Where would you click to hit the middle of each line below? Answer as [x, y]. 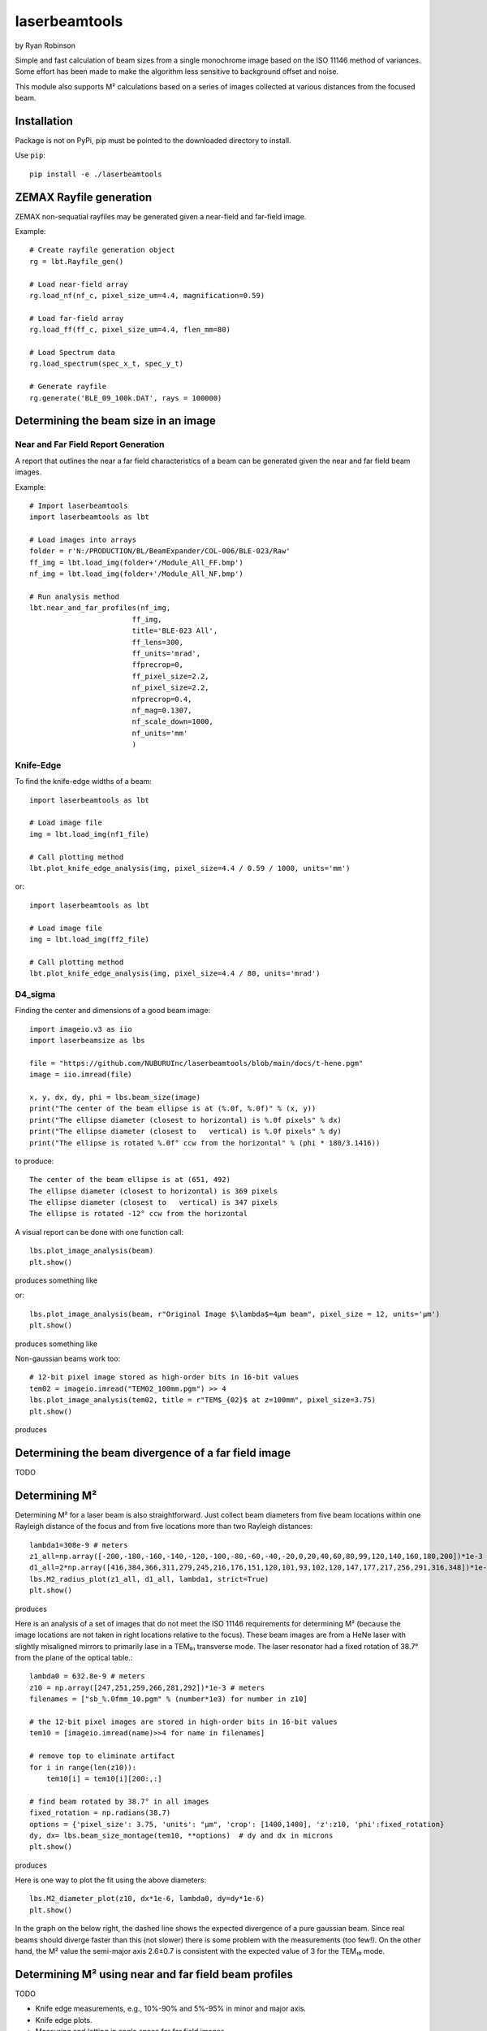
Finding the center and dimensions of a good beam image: [113, 1011]
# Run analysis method [75, 597]
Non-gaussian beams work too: [68, 1358]
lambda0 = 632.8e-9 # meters [87, 1676]
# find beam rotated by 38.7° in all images [120, 1801]
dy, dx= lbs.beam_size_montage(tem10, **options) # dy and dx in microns [181, 1835]
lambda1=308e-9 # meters [79, 1545]
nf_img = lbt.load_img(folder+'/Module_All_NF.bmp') [136, 574]
